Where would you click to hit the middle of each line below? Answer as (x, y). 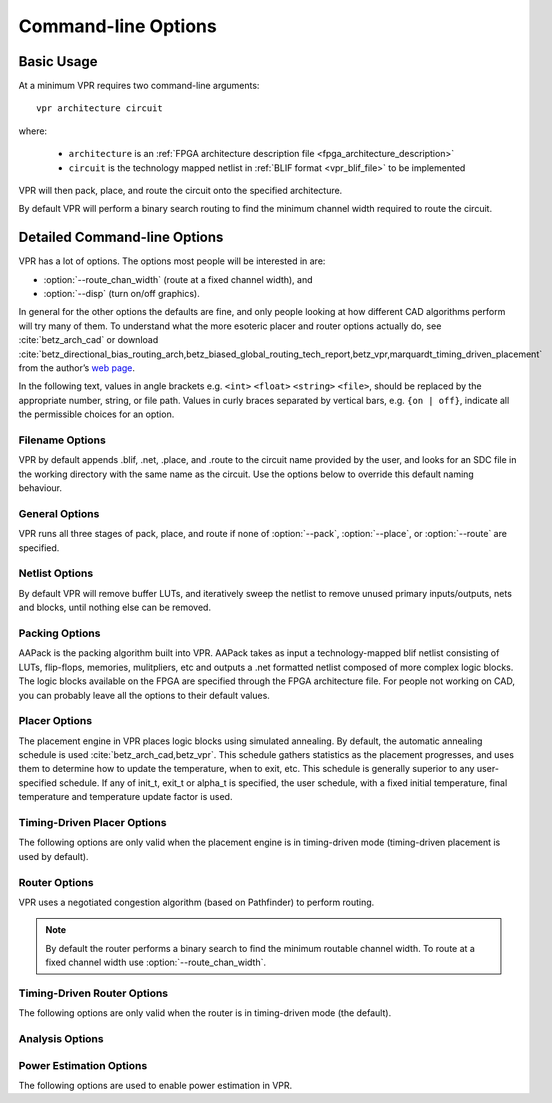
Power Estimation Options (83, 1065)
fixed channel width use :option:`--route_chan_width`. (156, 962)
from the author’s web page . (76, 368)
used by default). (53, 856)
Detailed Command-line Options (121, 237)
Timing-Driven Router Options (93, 993)
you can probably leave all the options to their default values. (144, 695)
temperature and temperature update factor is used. (125, 797)
